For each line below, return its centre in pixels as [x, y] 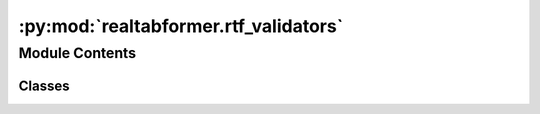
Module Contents [77, 53]
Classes [44, 85]
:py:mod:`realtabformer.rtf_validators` [181, 26]
